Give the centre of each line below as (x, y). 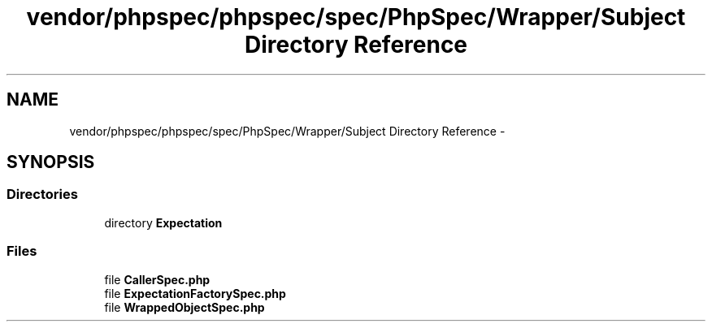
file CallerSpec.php (157, 279)
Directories (42, 194)
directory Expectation (163, 222)
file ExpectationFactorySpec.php (195, 293)
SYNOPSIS (51, 162)
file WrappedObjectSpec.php (185, 307)
